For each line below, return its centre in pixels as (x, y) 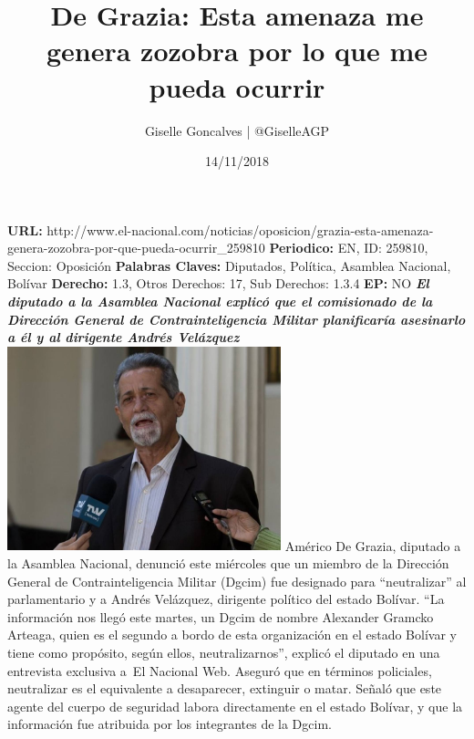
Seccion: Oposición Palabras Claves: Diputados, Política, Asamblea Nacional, (229, 265)
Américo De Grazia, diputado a (373, 545)
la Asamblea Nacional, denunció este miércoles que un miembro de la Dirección (228, 562)
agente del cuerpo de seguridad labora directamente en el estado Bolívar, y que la (235, 706)
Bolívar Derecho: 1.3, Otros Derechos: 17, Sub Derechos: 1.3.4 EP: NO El (218, 283)
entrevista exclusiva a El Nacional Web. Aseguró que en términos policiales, (220, 670)
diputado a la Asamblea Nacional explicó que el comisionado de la (220, 302)
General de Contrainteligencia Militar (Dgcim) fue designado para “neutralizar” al (237, 581)
